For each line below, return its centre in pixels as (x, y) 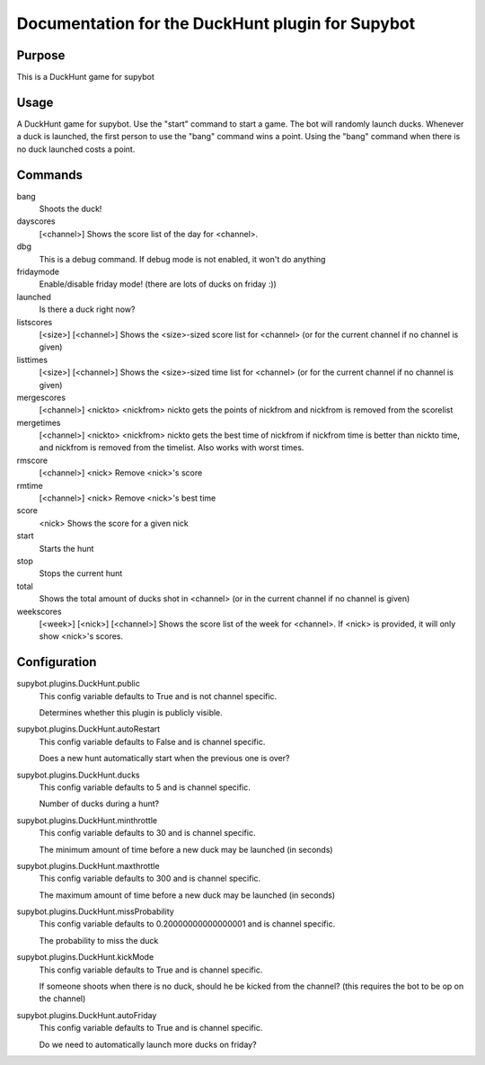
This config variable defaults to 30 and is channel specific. (147, 833)
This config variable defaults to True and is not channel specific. (158, 696)
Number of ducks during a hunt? (99, 803)
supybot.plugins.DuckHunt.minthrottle (87, 820)
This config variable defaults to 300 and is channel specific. (150, 879)
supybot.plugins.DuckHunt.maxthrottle (88, 865)
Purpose (41, 55)
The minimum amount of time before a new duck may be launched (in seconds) (186, 849)
